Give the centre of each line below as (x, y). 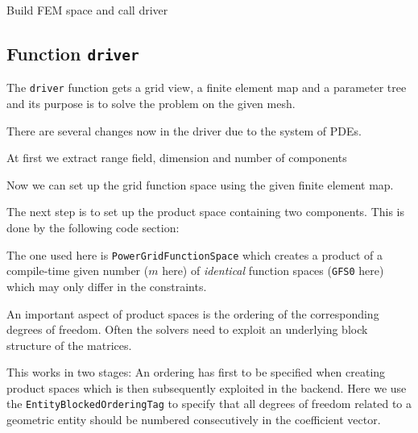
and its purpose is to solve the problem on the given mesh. (151, 104)
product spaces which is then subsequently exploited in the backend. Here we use (207, 387)
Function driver (73, 53)
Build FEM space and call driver (87, 10)
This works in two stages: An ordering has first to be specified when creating (196, 372)
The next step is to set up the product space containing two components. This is (206, 212)
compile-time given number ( (78, 271)
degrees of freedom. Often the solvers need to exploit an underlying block (187, 329)
